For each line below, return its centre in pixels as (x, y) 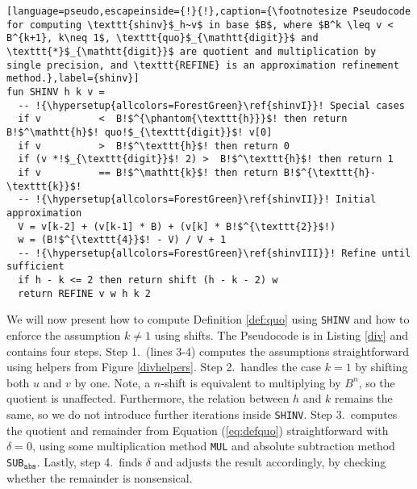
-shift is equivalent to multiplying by (251, 382)
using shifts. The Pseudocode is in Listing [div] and (281, 335)
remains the (364, 398)
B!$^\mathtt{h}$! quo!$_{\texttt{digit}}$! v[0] (140, 132)
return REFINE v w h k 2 (84, 293)
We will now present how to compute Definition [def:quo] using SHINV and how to (208, 319)
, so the (377, 382)
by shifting (382, 367)
